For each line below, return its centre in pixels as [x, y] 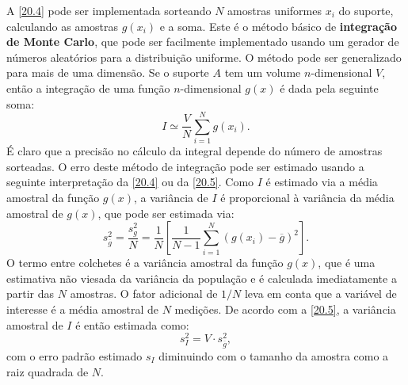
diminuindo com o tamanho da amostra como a [274, 356]
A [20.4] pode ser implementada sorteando [109, 10]
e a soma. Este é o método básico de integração [278, 26]
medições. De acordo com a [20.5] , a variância [285, 309]
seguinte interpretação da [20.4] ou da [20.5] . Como [130, 182]
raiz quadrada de [48, 371]
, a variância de [171, 198]
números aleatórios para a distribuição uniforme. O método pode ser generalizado [204, 57]
